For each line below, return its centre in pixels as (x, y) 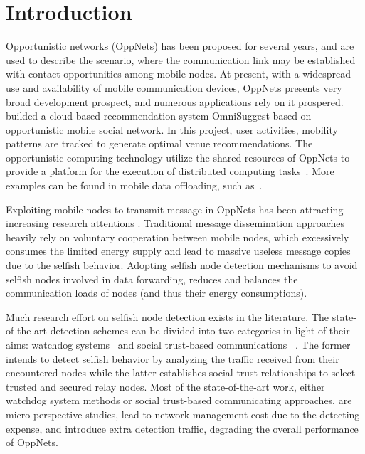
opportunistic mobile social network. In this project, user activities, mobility (172, 129)
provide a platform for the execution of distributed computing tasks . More (170, 171)
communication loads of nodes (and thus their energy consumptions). (157, 293)
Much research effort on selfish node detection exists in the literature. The (167, 316)
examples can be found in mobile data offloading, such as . (134, 185)
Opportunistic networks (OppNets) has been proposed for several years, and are (180, 46)
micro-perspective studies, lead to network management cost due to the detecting (183, 414)
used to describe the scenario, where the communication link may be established (181, 59)
